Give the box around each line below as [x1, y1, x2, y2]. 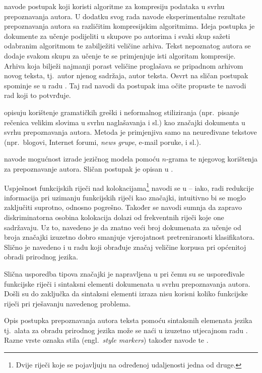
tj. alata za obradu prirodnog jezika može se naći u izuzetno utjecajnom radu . [4, 325, 248, 335]
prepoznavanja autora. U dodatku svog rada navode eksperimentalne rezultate [4, 11, 245, 21]
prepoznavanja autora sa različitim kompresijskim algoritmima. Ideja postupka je [4, 21, 255, 31]
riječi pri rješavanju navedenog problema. [4, 298, 131, 308]
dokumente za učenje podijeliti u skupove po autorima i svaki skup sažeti [4, 30, 230, 41]
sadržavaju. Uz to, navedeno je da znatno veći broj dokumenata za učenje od [4, 222, 241, 232]
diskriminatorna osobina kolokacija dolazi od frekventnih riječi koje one [4, 211, 224, 222]
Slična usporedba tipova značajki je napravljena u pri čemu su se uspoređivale [4, 268, 245, 279]
